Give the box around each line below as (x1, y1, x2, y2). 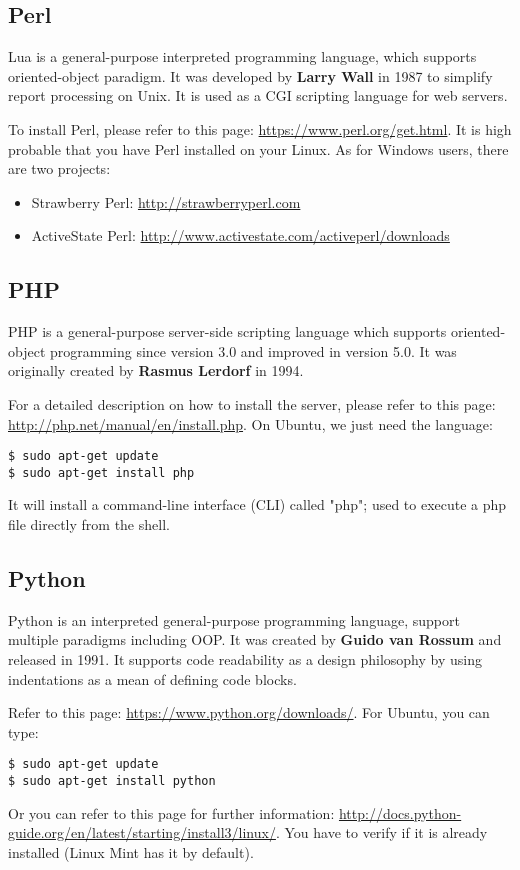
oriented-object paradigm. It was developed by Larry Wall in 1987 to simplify (8, 65, 493, 86)
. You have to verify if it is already (275, 822, 488, 843)
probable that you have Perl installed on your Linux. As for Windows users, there (8, 138, 509, 159)
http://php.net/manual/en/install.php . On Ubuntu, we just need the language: (8, 413, 493, 434)
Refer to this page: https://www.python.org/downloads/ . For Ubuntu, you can (8, 702, 490, 723)
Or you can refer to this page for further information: (8, 802, 335, 823)
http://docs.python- (338, 802, 462, 823)
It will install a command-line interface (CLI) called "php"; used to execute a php (8, 494, 507, 515)
